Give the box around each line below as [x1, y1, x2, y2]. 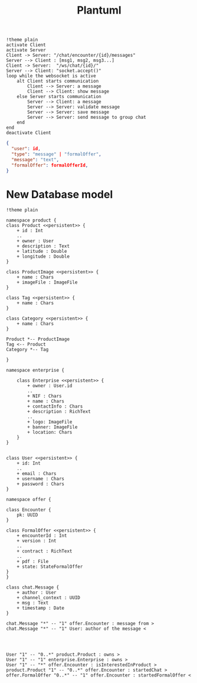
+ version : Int [17, 538, 57, 544]
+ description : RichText [27, 409, 91, 415]
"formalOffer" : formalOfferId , [11, 162, 88, 168]
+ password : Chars [17, 481, 65, 487]
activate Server [6, 47, 46, 53]
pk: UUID [17, 512, 38, 518]
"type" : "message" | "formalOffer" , [11, 151, 101, 157]
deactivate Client [6, 130, 51, 136]
